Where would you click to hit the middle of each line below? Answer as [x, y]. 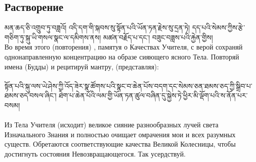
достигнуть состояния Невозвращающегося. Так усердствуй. [95, 153]
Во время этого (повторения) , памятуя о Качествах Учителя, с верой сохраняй [124, 47]
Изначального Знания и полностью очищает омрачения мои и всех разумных [120, 134]
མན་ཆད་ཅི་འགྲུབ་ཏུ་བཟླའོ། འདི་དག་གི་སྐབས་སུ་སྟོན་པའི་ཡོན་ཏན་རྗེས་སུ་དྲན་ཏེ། [97, 27]
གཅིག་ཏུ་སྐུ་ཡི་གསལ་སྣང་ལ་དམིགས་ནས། [53, 37]
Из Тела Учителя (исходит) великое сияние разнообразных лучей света [112, 125]
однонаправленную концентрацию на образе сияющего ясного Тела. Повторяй [122, 56]
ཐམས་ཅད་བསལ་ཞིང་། [31, 95]
